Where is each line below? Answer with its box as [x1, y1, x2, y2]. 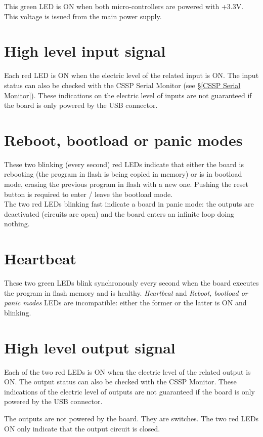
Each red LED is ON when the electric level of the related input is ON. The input [4, 70, 259, 81]
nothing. [4, 218, 30, 229]
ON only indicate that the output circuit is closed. [4, 423, 160, 433]
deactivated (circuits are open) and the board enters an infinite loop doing [4, 208, 234, 219]
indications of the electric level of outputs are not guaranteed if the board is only [4, 386, 255, 396]
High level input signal [4, 41, 166, 61]
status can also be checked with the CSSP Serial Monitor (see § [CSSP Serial [4, 80, 241, 90]
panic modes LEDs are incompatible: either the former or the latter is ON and [4, 297, 247, 308]
